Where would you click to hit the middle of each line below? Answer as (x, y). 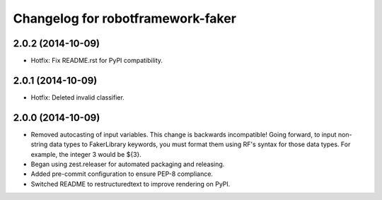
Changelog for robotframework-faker (125, 18)
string (39, 144)
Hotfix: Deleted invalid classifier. (78, 97)
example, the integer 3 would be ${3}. (86, 154)
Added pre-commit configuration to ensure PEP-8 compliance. (122, 174)
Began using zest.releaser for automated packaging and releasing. (128, 164)
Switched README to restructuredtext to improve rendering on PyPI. (131, 184)
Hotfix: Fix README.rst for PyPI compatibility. (97, 61)
